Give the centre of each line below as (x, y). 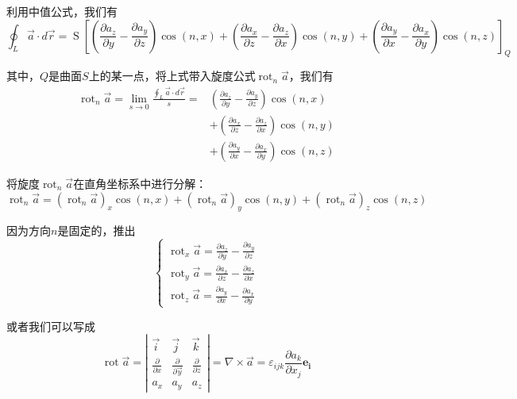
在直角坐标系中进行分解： (140, 183)
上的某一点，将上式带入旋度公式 (172, 76)
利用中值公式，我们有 (62, 11)
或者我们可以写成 (51, 326)
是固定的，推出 (96, 230)
